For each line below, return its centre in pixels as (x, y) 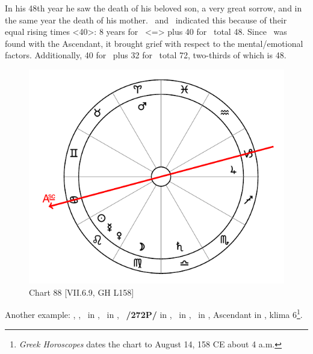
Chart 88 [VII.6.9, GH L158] (82, 292)
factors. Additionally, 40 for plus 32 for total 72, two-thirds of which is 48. (146, 55)
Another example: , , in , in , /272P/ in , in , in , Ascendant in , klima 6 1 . (154, 313)
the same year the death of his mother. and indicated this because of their (146, 20)
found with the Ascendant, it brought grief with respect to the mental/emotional (154, 43)
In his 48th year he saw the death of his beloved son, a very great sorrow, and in (153, 8)
